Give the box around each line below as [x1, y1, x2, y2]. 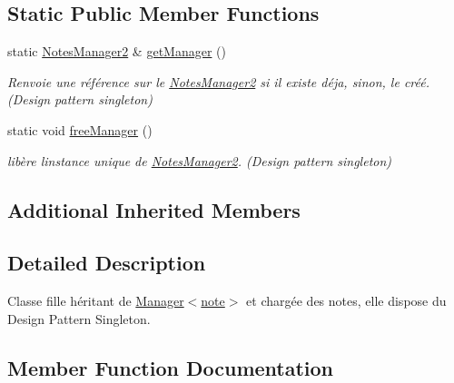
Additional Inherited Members [7, 195, 301, 223]
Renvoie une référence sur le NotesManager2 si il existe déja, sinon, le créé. [7, 72, 429, 91]
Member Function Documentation [7, 353, 334, 381]
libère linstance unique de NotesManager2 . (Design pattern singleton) [7, 151, 392, 170]
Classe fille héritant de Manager [7, 291, 184, 310]
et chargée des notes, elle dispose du [246, 291, 447, 310]
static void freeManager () [7, 120, 153, 139]
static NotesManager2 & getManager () [7, 42, 226, 61]
